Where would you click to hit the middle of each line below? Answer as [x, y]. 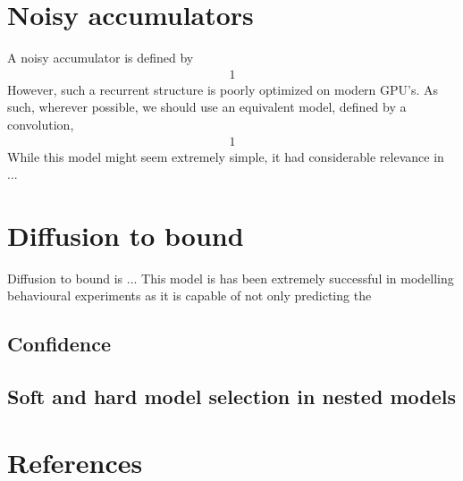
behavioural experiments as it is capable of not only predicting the [189, 295]
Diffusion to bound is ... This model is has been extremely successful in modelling [231, 278]
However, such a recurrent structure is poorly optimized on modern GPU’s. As [223, 89]
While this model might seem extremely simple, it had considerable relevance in [226, 156]
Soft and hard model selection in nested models [231, 397]
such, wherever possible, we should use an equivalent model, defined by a [207, 107]
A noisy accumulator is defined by [101, 58]
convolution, [41, 124]
